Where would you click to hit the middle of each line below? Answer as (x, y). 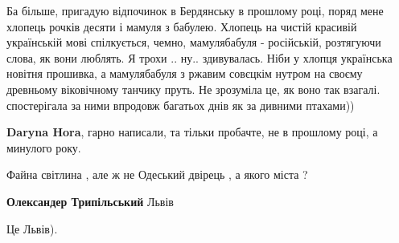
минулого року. (44, 147)
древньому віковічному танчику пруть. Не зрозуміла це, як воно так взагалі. (193, 89)
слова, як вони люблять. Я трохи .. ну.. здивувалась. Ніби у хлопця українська (199, 57)
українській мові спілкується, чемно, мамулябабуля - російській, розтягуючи (194, 42)
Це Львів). (32, 228)
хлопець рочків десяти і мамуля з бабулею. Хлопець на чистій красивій (182, 26)
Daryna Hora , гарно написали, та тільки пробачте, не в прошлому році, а (192, 132)
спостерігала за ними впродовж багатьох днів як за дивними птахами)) (181, 105)
